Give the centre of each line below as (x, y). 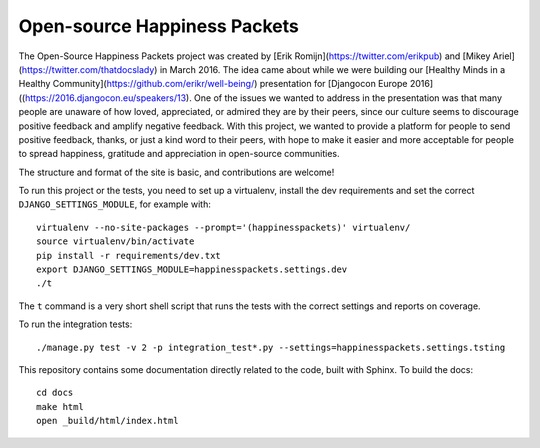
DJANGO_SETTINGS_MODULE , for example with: (115, 204)
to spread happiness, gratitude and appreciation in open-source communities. (179, 154)
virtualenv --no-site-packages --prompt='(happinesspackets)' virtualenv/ (223, 227)
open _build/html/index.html (107, 421)
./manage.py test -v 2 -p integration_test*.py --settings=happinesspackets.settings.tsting (271, 347)
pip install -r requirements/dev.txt (129, 255)
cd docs (55, 393)
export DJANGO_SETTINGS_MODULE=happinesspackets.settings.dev (192, 269)
